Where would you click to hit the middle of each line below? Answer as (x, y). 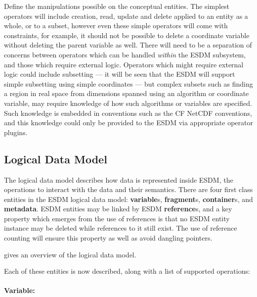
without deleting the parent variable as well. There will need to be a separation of (128, 45)
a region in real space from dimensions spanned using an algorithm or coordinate (127, 93)
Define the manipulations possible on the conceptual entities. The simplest (117, 6)
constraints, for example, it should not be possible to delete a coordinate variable (127, 35)
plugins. (16, 132)
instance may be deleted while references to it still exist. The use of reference (121, 228)
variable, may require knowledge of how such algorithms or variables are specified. (128, 103)
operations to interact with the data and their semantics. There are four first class (128, 189)
